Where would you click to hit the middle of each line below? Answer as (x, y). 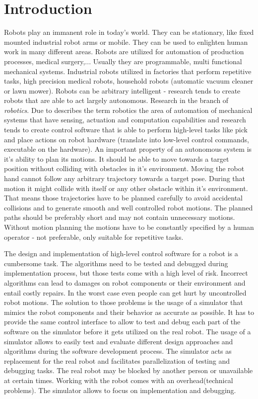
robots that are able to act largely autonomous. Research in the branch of (116, 100)
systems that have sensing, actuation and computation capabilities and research (125, 120)
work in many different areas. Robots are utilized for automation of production (124, 51)
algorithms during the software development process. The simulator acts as (118, 351)
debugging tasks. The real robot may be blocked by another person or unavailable (129, 370)
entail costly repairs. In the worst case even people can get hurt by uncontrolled (125, 292)
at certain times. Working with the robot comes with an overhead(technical (119, 380)
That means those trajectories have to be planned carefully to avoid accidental (123, 198)
